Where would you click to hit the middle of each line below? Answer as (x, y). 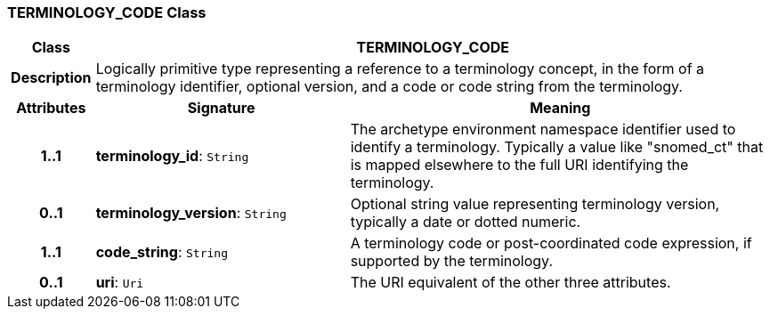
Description (51, 78)
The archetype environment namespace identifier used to (543, 130)
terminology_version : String (191, 213)
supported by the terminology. (452, 261)
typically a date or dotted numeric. (466, 222)
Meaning (560, 108)
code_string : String (162, 252)
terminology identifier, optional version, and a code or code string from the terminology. (389, 87)
